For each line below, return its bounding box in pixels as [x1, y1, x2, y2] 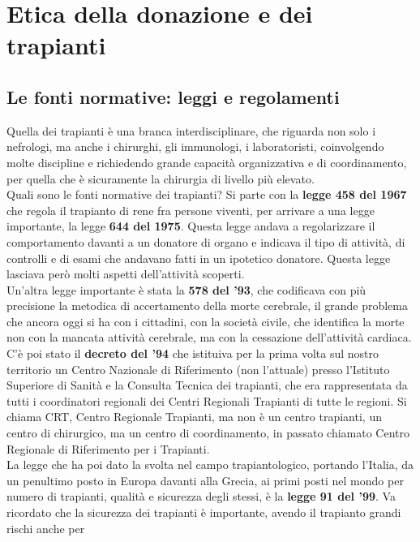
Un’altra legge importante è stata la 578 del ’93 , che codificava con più [6, 281, 366, 298]
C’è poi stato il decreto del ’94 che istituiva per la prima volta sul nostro [6, 345, 379, 362]
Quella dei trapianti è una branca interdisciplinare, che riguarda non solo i [6, 122, 376, 139]
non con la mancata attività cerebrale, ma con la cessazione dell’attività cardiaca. [6, 329, 412, 346]
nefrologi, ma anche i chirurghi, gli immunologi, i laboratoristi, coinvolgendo [6, 138, 384, 155]
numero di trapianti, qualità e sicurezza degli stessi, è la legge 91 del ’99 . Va [6, 488, 396, 505]
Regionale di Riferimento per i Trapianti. [6, 440, 210, 457]
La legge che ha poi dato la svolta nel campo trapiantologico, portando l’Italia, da [6, 456, 414, 473]
